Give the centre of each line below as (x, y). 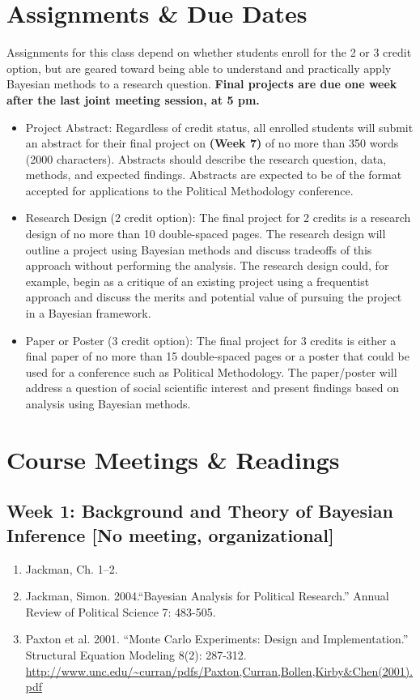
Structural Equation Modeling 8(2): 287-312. (136, 654)
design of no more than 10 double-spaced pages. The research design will (206, 234)
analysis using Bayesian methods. (108, 403)
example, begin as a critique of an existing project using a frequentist (197, 281)
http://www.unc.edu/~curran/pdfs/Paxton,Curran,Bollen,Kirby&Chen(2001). (219, 670)
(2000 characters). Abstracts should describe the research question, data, (206, 158)
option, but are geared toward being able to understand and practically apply (199, 68)
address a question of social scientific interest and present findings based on (212, 388)
